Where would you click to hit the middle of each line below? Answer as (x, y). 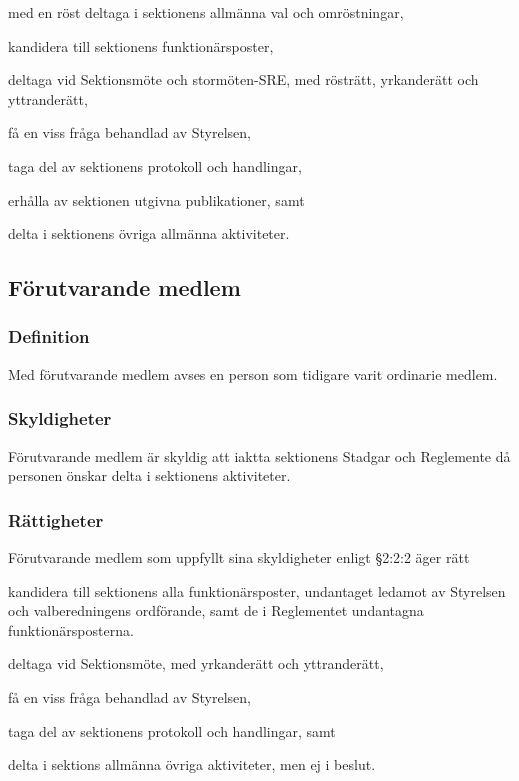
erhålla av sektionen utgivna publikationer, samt (156, 199)
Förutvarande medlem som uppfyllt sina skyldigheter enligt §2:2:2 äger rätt (239, 556)
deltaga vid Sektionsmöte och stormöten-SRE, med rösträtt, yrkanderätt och (243, 79)
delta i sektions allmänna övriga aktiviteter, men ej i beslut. (192, 764)
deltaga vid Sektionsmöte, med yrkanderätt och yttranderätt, (196, 663)
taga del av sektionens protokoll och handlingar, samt (172, 730)
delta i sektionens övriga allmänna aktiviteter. (149, 233)
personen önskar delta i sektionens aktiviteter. (149, 475)
